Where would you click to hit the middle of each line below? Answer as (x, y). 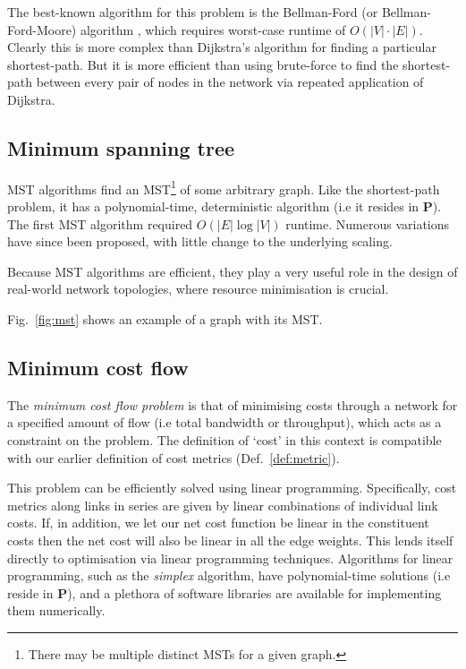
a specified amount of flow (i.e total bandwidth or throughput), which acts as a (225, 422)
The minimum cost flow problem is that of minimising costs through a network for (233, 404)
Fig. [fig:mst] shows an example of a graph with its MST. (165, 318)
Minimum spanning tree (121, 147)
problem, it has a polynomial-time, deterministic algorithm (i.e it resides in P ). (225, 206)
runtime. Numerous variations (368, 223)
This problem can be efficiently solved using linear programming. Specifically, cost (232, 488)
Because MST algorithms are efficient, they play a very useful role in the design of (233, 271)
